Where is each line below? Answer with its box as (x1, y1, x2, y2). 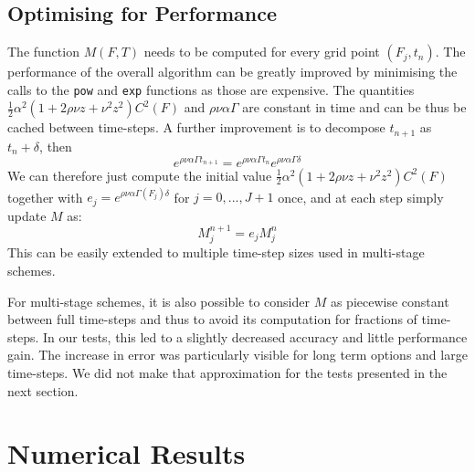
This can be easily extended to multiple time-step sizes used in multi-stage (7, 243, 425, 262)
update (7, 205, 47, 225)
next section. (7, 381, 79, 400)
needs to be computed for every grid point (143, 42, 380, 61)
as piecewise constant (330, 291, 449, 310)
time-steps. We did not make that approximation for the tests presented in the (7, 362, 448, 382)
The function (7, 42, 79, 61)
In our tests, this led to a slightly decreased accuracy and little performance (43, 327, 468, 346)
